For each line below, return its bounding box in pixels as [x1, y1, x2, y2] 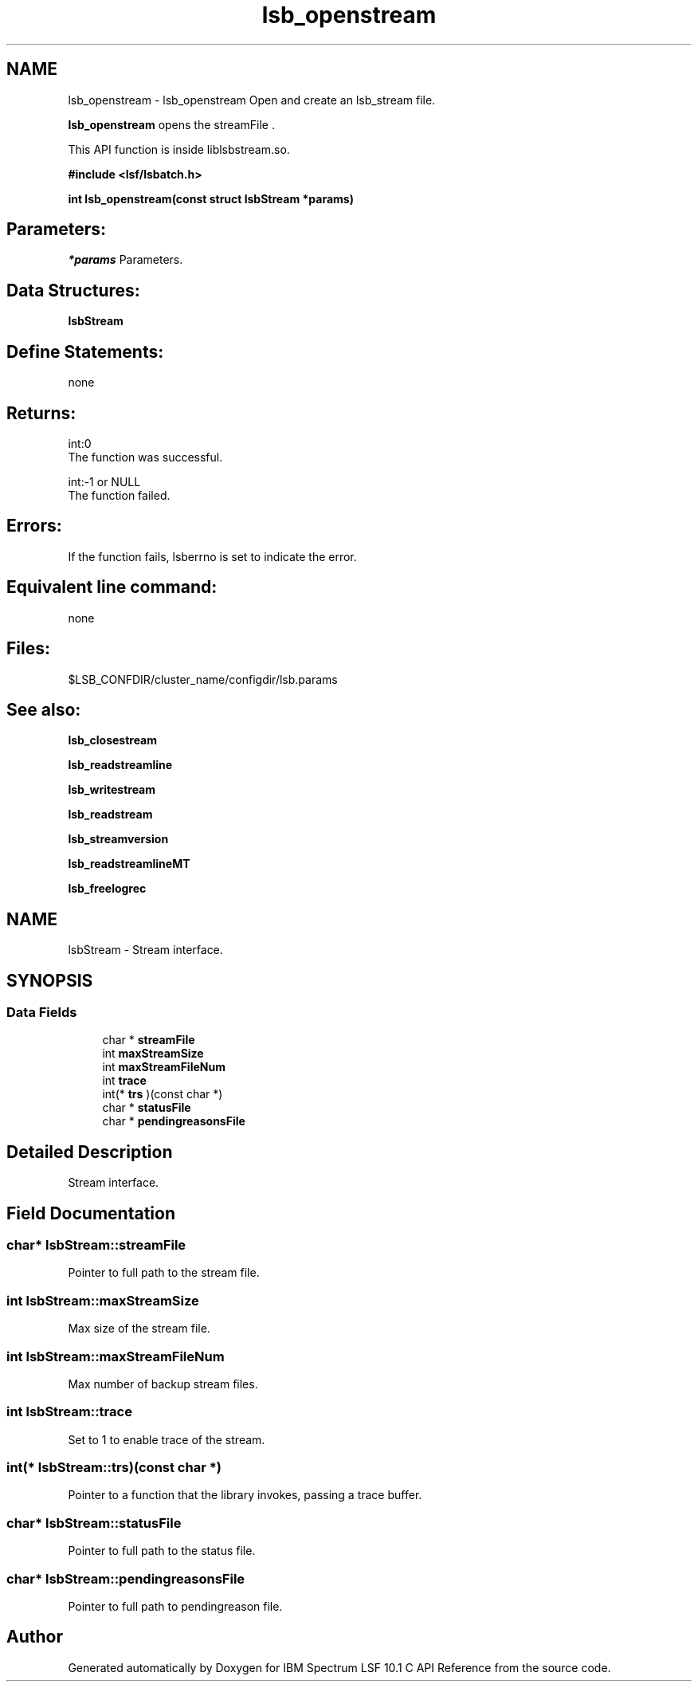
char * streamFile [102, 1033, 195, 1047]
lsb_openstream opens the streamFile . [68, 117, 275, 132]
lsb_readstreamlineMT [68, 857, 190, 871]
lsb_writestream [68, 783, 156, 797]
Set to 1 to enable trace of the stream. [68, 1432, 265, 1447]
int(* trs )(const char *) [102, 1087, 223, 1101]
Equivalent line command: [6, 577, 218, 598]
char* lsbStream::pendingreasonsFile [6, 1570, 245, 1587]
